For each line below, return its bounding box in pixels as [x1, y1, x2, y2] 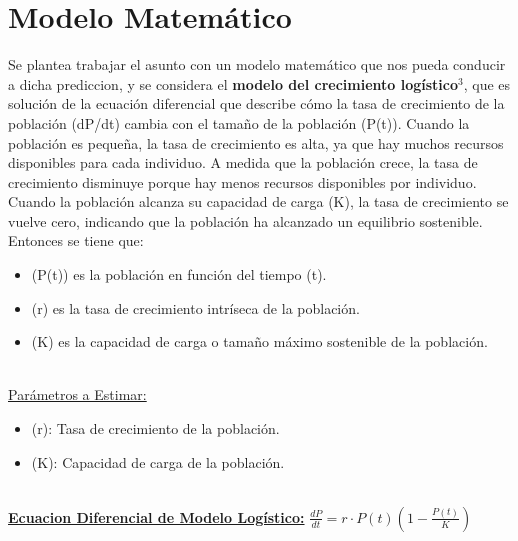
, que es [463, 73, 511, 94]
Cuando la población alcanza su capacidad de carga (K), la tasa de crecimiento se [8, 191, 509, 212]
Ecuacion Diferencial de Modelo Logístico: [8, 506, 305, 527]
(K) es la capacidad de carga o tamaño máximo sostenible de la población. [31, 331, 488, 352]
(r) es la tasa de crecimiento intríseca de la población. [31, 297, 360, 318]
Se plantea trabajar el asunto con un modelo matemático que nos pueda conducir [8, 54, 506, 75]
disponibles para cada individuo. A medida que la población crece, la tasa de [8, 152, 478, 173]
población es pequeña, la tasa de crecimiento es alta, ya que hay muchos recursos [8, 132, 504, 153]
